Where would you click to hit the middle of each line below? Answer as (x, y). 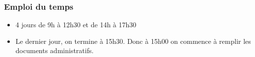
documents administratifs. (55, 50)
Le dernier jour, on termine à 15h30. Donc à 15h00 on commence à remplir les (133, 41)
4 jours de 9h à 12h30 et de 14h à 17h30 (76, 25)
